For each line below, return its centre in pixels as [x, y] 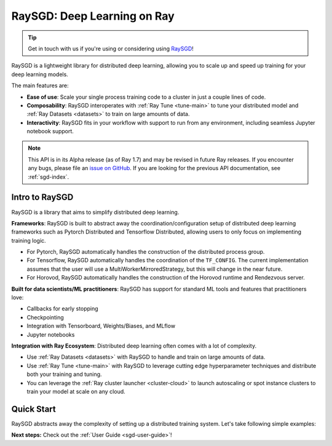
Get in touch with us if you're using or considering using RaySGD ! [111, 49]
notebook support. [50, 131]
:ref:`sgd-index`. [49, 177]
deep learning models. [40, 74]
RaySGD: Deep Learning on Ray [93, 16]
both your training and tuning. [64, 374]
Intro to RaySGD [42, 198]
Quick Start [34, 409]
